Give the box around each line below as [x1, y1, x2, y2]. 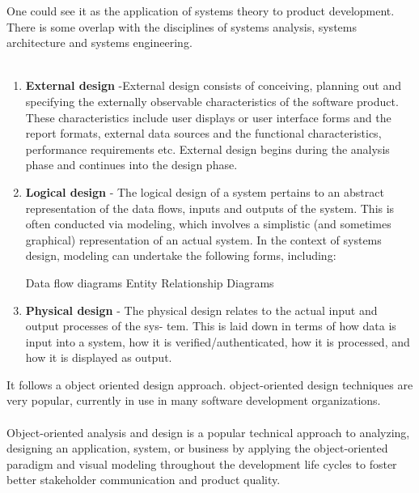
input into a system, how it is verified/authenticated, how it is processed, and [25, 333, 410, 350]
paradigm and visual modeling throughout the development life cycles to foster [6, 455, 397, 472]
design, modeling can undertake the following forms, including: [25, 247, 336, 264]
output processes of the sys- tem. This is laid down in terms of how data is [25, 317, 396, 334]
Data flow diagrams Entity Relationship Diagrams [25, 274, 274, 291]
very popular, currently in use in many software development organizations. [6, 392, 381, 409]
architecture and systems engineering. [6, 34, 193, 51]
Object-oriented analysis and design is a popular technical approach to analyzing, [6, 423, 410, 440]
